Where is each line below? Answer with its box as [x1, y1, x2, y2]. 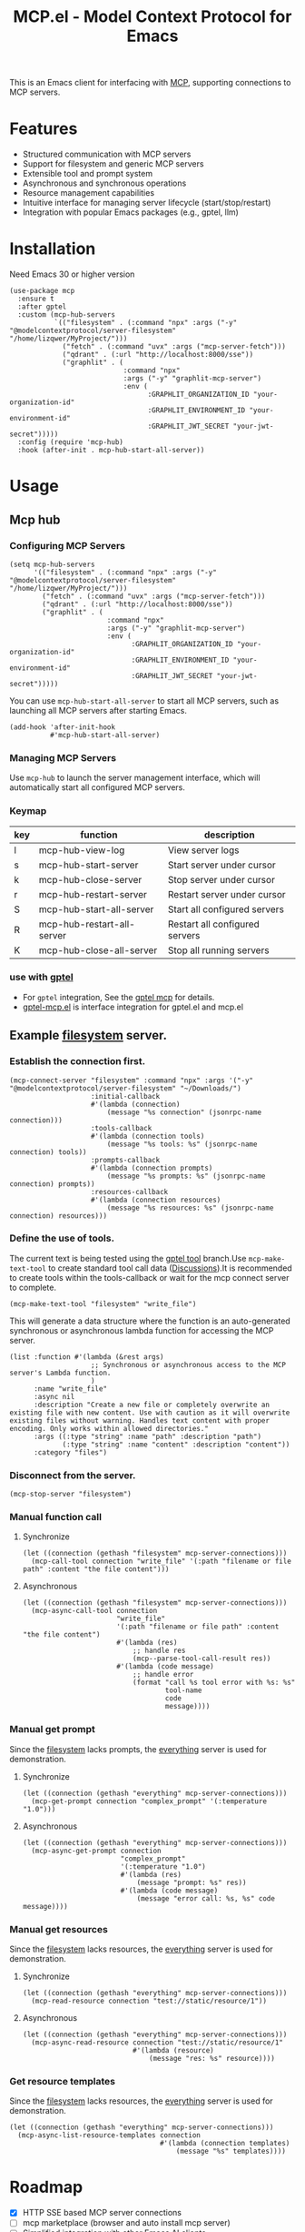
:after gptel [17, 302, 67, 311]
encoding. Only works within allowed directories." [9, 1424, 209, 1433]
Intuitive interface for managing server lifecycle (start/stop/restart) [22, 198, 271, 208]
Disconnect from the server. [9, 1468, 136, 1481]
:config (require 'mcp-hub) [17, 438, 124, 447]
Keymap [9, 805, 47, 817]
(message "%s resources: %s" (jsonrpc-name [106, 1203, 274, 1212]
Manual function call [9, 1511, 103, 1524]
